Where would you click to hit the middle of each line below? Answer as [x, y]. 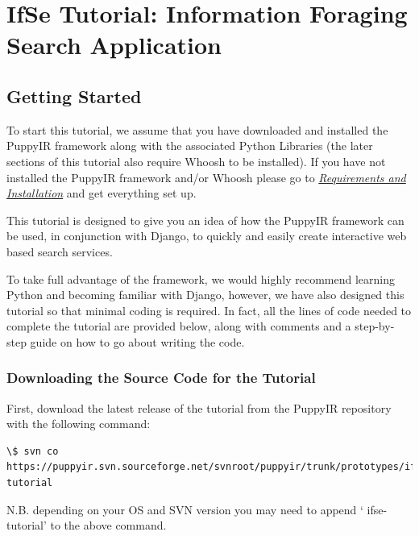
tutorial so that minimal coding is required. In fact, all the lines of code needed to [209, 310]
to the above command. [108, 525]
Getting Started [74, 96]
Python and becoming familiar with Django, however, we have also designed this [205, 295]
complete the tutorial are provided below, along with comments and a [179, 326]
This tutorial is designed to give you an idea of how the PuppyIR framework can [205, 220]
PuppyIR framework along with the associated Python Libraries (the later [190, 145]
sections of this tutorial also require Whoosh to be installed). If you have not [196, 161]
